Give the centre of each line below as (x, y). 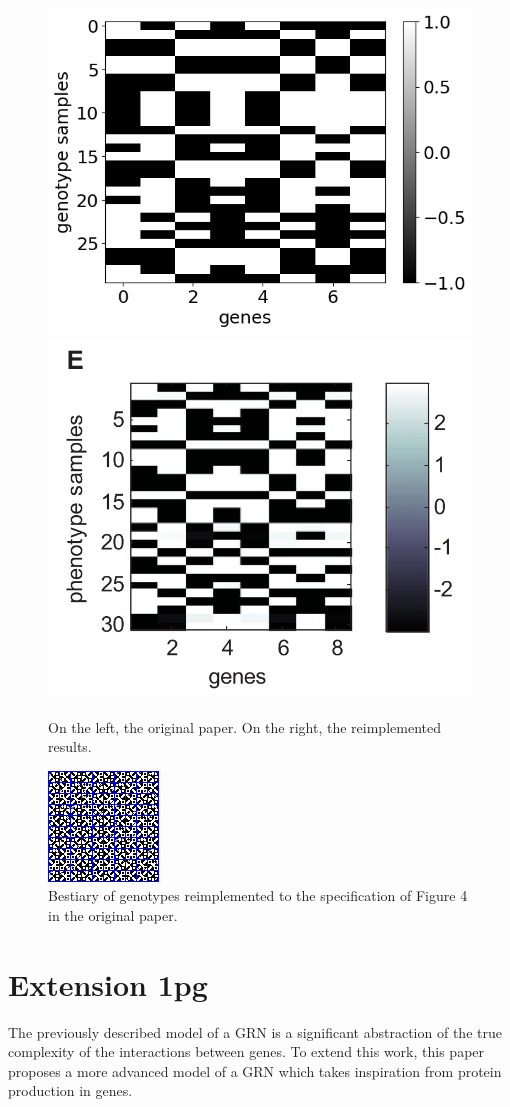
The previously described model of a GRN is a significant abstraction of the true (255, 1031)
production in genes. (70, 1090)
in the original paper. (113, 914)
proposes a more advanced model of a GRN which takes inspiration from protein (255, 1070)
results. (70, 746)
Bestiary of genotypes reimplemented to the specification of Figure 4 (258, 895)
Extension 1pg (108, 983)
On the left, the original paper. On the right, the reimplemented (244, 726)
